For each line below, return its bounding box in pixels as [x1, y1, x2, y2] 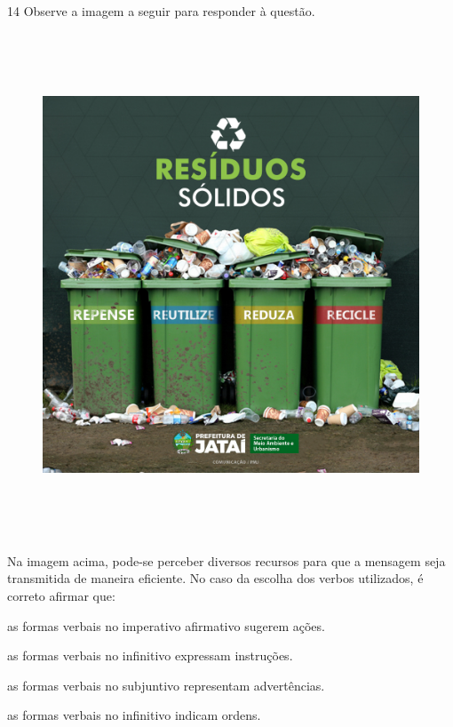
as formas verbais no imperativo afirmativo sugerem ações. [7, 616, 325, 635]
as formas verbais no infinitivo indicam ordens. [7, 706, 261, 724]
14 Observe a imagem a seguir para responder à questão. [7, 2, 315, 20]
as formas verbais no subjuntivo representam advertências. [7, 675, 325, 694]
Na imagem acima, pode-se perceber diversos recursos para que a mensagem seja [7, 551, 446, 570]
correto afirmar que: [7, 587, 115, 605]
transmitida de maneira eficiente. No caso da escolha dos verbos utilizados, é [7, 569, 424, 587]
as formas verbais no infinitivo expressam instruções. [7, 646, 293, 665]
